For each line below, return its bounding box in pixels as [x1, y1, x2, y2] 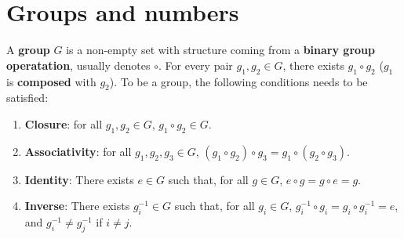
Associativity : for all [24, 143, 132, 159]
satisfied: [6, 89, 49, 106]
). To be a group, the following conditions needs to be [109, 73, 368, 89]
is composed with [6, 73, 96, 89]
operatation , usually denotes [6, 56, 151, 73]
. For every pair [158, 56, 233, 73]
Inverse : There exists [24, 197, 130, 214]
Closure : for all [24, 115, 103, 132]
